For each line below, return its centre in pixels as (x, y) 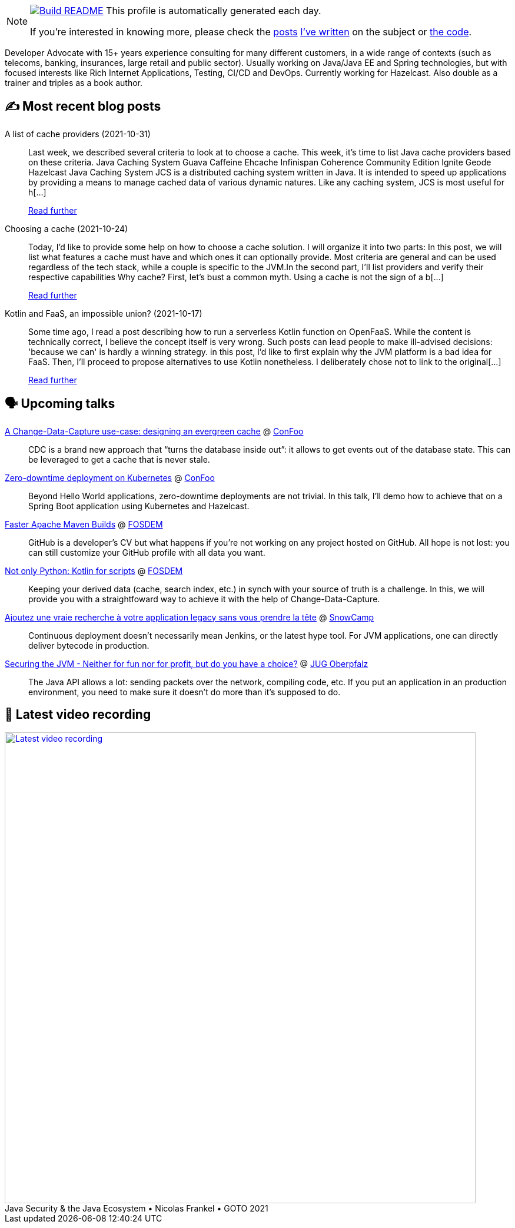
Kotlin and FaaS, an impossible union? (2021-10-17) (104, 313)
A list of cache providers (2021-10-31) (78, 134)
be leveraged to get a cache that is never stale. (119, 459)
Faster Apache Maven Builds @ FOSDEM (84, 524)
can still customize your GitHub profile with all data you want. (147, 552)
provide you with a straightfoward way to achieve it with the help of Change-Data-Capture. (204, 599)
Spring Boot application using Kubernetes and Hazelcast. (139, 506)
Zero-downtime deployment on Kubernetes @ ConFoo (110, 477)
